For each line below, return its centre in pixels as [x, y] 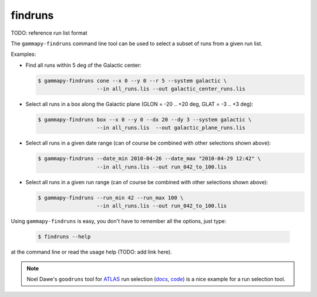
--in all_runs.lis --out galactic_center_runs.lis [171, 89]
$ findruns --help [64, 237]
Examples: [23, 54]
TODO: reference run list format [49, 33]
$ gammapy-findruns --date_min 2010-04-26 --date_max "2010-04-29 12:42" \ [149, 159]
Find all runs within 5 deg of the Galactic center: [84, 65]
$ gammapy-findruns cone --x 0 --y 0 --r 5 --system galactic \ [132, 80]
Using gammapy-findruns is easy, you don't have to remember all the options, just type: [119, 221]
